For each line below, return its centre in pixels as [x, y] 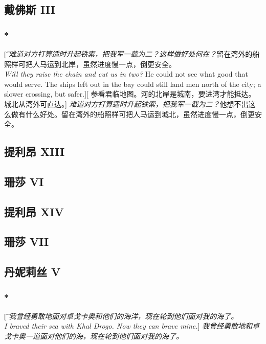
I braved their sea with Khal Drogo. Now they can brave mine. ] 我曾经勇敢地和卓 [132, 326]
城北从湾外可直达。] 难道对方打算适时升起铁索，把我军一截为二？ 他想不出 [126, 104]
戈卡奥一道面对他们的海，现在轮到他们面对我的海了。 [94, 336]
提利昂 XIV [34, 211]
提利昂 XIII [35, 152]
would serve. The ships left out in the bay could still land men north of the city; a [133, 84]
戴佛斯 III [30, 9]
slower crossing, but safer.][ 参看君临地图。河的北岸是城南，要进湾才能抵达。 [130, 94]
